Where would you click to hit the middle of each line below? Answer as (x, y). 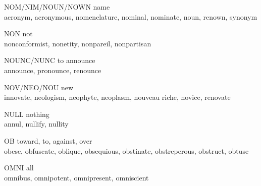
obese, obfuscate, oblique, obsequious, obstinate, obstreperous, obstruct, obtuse (126, 150)
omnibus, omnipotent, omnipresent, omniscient (76, 177)
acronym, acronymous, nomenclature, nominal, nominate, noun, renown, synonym (131, 16)
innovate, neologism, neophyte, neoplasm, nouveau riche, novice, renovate (117, 97)
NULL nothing (27, 114)
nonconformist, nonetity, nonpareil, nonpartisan (78, 43)
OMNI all (19, 168)
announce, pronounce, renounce (53, 70)
